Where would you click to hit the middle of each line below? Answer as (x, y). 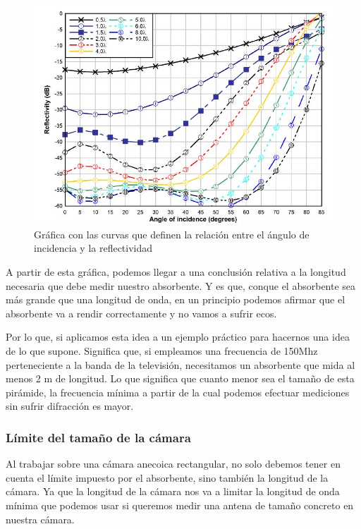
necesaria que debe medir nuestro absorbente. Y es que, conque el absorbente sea (181, 285)
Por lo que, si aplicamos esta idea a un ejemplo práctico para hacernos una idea (178, 337)
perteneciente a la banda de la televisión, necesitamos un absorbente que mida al (180, 364)
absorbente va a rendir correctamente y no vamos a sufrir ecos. (141, 313)
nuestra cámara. (40, 519)
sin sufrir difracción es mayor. (70, 406)
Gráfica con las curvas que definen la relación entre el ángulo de (172, 234)
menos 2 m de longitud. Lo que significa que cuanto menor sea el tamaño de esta (180, 378)
